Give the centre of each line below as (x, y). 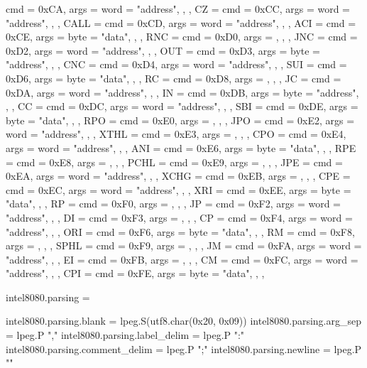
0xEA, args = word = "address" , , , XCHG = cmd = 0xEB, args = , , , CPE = (178, 176)
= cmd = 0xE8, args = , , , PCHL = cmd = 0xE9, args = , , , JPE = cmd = (174, 162)
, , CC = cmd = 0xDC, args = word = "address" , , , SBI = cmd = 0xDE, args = (182, 106)
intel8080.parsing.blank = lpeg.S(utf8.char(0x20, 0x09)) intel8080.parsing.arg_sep (183, 321)
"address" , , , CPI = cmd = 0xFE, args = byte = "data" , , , (135, 273)
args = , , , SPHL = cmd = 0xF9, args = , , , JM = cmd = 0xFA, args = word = (184, 245)
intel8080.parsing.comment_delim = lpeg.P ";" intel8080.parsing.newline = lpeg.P (184, 348)
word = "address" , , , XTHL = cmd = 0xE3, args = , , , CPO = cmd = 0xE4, (176, 134)
